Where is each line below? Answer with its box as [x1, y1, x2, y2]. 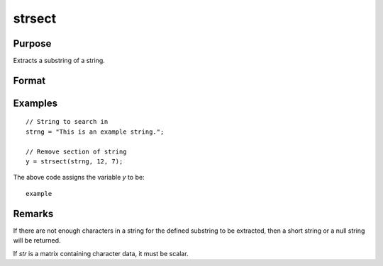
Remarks [13, 207, 54, 219]
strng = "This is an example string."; [26, 127, 165, 136]
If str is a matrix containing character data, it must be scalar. [13, 249, 189, 258]
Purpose [13, 37, 52, 50]
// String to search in [26, 117, 109, 126]
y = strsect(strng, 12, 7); [26, 158, 123, 166]
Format [13, 74, 46, 86]
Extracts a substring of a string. [13, 57, 106, 65]
